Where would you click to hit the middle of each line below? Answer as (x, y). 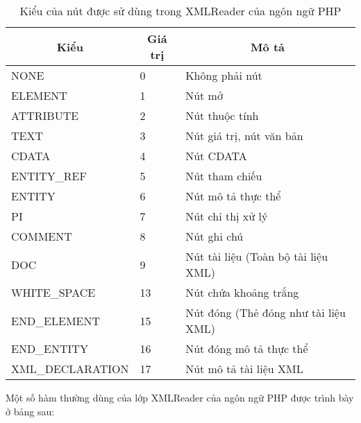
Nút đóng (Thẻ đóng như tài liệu (266, 312)
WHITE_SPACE (53, 292)
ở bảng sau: (30, 411)
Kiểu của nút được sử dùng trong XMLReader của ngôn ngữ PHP (180, 11)
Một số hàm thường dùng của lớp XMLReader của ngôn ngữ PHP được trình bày (180, 397)
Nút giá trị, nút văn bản (244, 136)
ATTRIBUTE (45, 115)
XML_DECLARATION (70, 369)
